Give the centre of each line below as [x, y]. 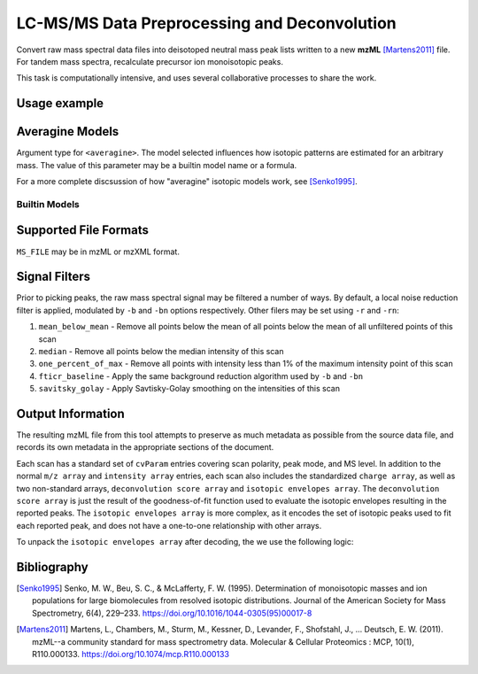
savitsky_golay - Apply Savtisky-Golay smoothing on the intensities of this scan [189, 389]
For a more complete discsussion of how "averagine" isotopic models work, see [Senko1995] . [187, 182]
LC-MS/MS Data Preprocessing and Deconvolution [207, 23]
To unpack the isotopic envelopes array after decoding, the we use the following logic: [185, 542]
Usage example [60, 103]
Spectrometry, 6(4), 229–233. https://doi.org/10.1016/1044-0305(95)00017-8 [172, 613]
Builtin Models [48, 204]
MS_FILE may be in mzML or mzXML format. [98, 252]
